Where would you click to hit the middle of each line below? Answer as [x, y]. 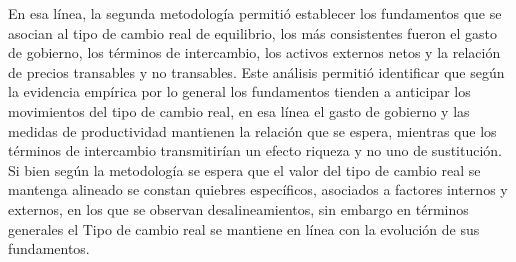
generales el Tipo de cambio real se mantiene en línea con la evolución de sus [244, 228]
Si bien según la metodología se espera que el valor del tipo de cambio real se [244, 169]
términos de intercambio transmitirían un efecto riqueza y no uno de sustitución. [255, 150]
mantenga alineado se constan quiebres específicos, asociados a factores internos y [258, 189]
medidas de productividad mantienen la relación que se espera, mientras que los [252, 130]
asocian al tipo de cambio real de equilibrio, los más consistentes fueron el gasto [253, 32]
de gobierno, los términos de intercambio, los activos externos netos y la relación [254, 52]
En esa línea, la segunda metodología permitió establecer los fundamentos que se [255, 13]
